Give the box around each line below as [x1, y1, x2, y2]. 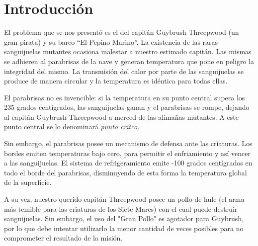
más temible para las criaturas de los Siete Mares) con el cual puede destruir [4, 203, 238, 214]
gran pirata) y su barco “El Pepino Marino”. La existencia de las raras [4, 36, 218, 47]
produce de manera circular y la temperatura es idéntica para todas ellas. [4, 76, 228, 86]
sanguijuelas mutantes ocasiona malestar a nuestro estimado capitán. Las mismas [4, 46, 252, 57]
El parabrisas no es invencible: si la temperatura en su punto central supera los [4, 92, 245, 102]
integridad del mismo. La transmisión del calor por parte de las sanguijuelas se [4, 66, 244, 76]
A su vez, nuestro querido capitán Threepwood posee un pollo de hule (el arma [4, 194, 245, 204]
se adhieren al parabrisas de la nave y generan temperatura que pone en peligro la [4, 56, 254, 66]
